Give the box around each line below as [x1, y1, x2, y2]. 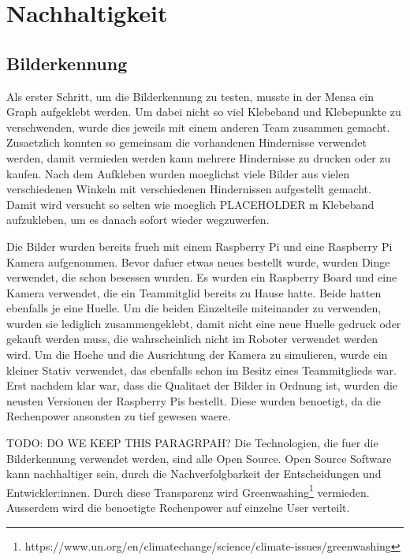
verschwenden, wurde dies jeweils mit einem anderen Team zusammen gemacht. [6, 118, 390, 135]
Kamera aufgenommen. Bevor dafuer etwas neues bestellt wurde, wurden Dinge [6, 253, 390, 270]
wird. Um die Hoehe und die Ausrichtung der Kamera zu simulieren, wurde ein [6, 346, 388, 363]
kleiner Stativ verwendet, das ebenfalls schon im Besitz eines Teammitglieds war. [6, 361, 397, 378]
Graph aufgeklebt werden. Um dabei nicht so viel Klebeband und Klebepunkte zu [6, 103, 401, 120]
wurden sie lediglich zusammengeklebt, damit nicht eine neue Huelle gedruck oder [6, 315, 401, 331]
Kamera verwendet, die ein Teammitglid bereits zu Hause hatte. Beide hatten [6, 284, 382, 301]
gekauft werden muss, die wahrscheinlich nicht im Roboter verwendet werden [6, 330, 378, 347]
